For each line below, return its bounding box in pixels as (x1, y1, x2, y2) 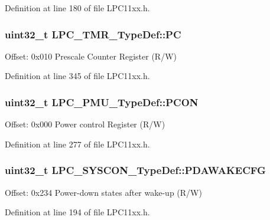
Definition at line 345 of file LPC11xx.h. (5, 70, 150, 82)
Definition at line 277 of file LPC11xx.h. (5, 137, 150, 150)
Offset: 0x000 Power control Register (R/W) (5, 118, 165, 130)
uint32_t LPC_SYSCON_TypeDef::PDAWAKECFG (5, 163, 266, 178)
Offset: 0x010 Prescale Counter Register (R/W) (5, 50, 177, 62)
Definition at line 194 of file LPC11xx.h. (5, 206, 150, 218)
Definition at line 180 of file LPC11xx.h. (5, 2, 150, 14)
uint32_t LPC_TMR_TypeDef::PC (5, 27, 181, 41)
